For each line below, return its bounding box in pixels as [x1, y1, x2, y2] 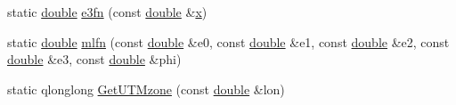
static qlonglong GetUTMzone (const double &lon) [7, 79, 285, 98]
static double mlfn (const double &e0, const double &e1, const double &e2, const [7, 32, 450, 51]
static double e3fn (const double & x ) [7, 3, 208, 20]
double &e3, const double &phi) [7, 50, 182, 69]
